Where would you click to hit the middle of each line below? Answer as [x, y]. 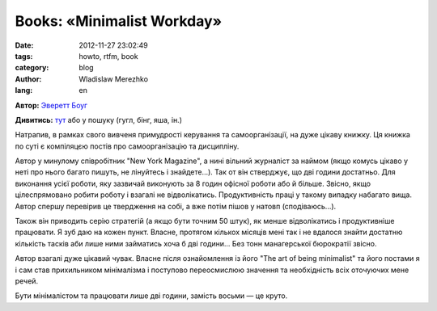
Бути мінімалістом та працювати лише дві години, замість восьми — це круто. [151, 296]
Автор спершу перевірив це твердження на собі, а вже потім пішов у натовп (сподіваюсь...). [176, 206]
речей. [27, 281]
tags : [24, 56]
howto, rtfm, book [108, 56]
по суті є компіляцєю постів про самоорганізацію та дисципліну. [127, 146]
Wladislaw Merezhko [114, 79]
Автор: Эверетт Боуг [51, 105]
